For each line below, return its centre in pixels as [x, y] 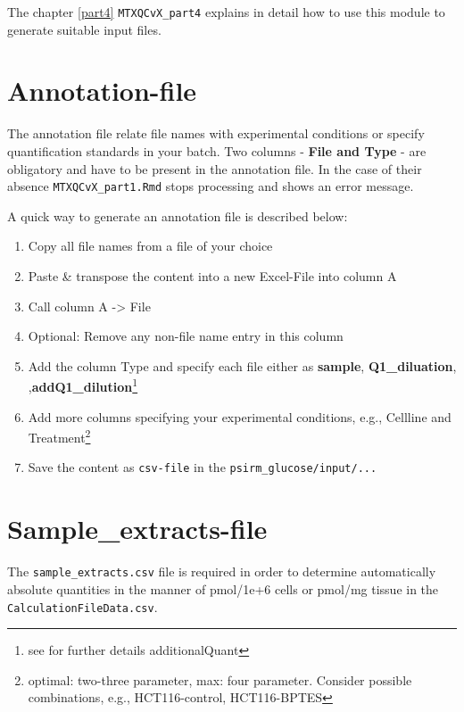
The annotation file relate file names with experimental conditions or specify [216, 133]
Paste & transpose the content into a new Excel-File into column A [212, 276]
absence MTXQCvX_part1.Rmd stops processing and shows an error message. [211, 186]
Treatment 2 [59, 436]
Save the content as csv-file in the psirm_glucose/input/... [203, 467]
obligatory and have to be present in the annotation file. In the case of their [215, 168]
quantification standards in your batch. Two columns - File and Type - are [217, 150]
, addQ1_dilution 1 [83, 385]
